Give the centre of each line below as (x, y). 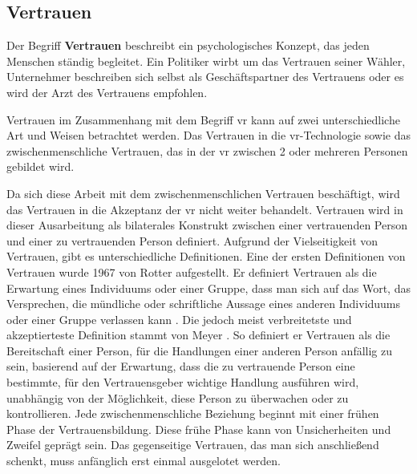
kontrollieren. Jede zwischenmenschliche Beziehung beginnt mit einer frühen (193, 413)
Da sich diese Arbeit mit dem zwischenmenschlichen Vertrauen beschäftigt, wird (203, 193)
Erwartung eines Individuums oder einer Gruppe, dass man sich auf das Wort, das (208, 288)
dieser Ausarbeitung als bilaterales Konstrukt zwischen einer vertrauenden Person (207, 225)
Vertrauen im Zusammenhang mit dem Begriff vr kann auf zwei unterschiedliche (203, 119)
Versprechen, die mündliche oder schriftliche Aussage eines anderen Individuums (204, 304)
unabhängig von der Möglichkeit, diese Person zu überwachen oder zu (178, 397)
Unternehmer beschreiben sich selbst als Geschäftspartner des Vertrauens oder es (205, 77)
